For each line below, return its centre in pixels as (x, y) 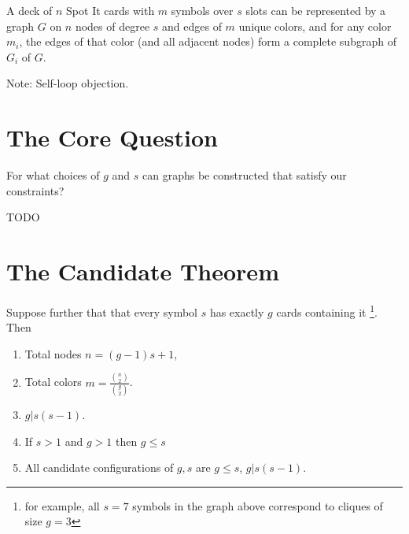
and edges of (192, 26)
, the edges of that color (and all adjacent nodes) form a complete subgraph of (208, 41)
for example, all (62, 505)
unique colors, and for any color (315, 26)
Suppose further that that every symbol (102, 311)
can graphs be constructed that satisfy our (245, 175)
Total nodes (53, 353)
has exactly (237, 311)
